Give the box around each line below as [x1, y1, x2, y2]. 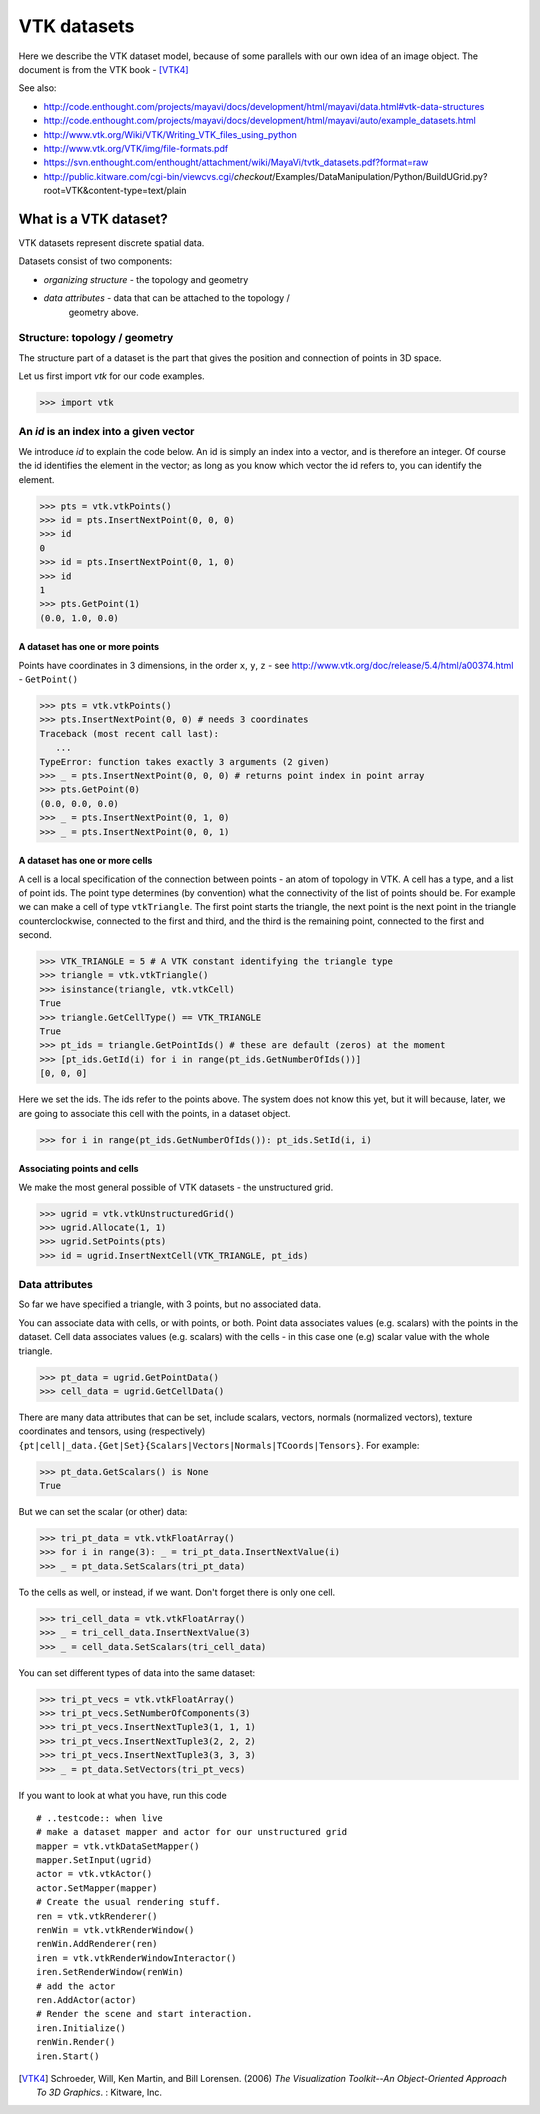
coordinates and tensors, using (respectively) [18, 1425, 206, 1437]
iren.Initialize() [36, 2022, 127, 2034]
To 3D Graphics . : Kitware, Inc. [36, 2086, 162, 2099]
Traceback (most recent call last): [39, 728, 220, 739]
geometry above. [68, 306, 139, 318]
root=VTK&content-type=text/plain [43, 185, 187, 197]
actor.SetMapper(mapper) [36, 1882, 158, 1894]
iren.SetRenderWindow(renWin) [36, 1966, 185, 1978]
